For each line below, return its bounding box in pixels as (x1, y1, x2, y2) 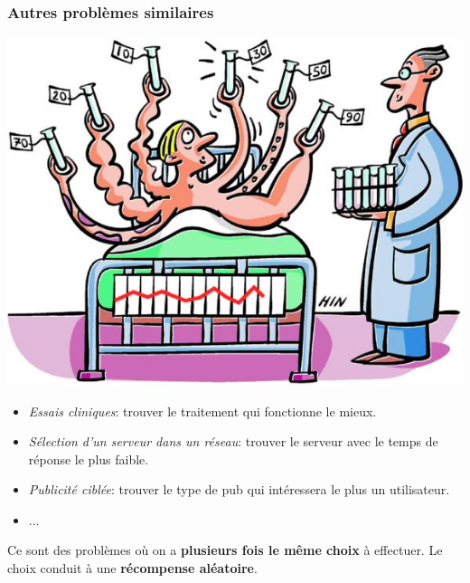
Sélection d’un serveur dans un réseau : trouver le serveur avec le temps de (28, 432, 438, 451)
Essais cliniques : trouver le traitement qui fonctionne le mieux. (28, 401, 377, 420)
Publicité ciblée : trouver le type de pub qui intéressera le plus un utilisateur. (28, 480, 450, 499)
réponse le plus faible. (28, 449, 149, 468)
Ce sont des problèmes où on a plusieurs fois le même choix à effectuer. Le (7, 540, 443, 559)
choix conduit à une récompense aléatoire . (7, 559, 258, 578)
